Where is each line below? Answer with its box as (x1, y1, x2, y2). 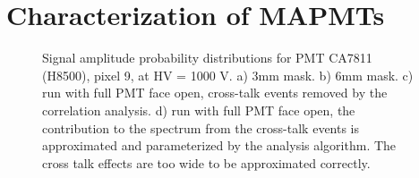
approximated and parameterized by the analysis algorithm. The (42, 136, 397, 155)
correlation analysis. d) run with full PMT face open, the (42, 100, 355, 119)
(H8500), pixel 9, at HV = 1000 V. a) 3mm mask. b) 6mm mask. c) (42, 65, 414, 84)
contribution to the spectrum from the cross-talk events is (42, 118, 360, 137)
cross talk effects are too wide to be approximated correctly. (42, 153, 371, 172)
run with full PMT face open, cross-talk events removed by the (42, 83, 388, 102)
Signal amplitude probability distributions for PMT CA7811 (42, 48, 372, 67)
